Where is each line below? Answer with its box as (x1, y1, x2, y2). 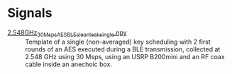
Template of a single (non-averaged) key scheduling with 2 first (25, 37, 211, 46)
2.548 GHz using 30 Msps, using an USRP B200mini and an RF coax (25, 52, 225, 61)
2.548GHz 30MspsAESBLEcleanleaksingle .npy (7, 28, 127, 38)
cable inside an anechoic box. (25, 60, 112, 68)
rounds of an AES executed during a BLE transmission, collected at (25, 44, 221, 54)
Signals (7, 5, 53, 21)
